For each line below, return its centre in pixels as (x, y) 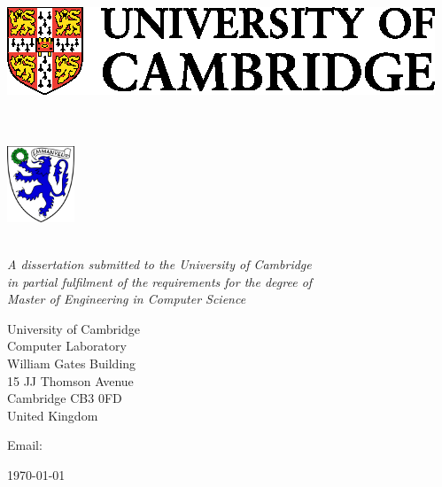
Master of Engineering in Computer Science (127, 299)
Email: (25, 445)
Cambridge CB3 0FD (65, 398)
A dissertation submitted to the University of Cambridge (159, 264)
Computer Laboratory (67, 346)
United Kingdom (53, 415)
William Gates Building (72, 363)
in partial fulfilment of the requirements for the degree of (160, 281)
